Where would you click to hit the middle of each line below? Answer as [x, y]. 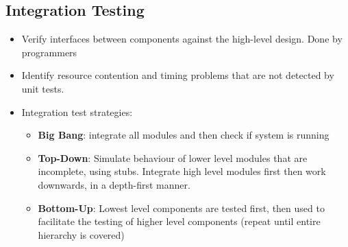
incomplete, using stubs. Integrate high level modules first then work [182, 171]
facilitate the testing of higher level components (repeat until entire [179, 221]
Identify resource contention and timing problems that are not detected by [178, 75]
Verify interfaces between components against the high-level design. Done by [182, 39]
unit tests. [43, 88]
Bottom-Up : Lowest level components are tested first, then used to [181, 208]
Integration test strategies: [77, 111]
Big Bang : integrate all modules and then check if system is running [184, 135]
